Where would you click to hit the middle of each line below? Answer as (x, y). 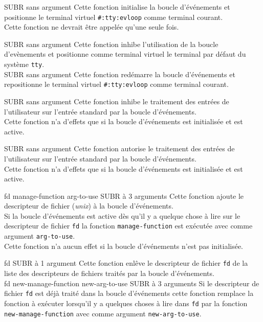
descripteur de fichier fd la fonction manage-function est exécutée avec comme (128, 226)
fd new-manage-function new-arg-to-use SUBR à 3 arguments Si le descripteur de (132, 283)
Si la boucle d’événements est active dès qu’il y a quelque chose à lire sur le (122, 215)
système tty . (24, 64)
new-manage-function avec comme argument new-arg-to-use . (103, 313)
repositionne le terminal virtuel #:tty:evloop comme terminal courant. (116, 84)
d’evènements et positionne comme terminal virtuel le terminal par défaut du (125, 54)
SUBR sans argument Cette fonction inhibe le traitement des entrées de (117, 101)
